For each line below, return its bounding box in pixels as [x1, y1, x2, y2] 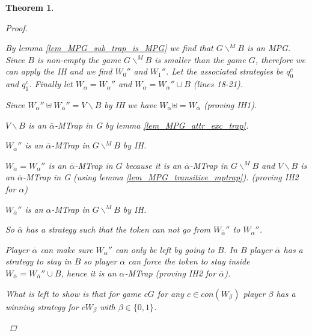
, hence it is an [61, 266, 117, 279]
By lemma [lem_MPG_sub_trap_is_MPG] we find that [5, 41, 213, 54]
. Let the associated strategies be [165, 65, 284, 78]
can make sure [40, 243, 93, 255]
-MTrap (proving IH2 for [124, 266, 216, 279]
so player [84, 255, 117, 267]
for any [157, 287, 184, 299]
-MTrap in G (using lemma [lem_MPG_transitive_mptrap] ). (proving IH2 [23, 171, 299, 183]
